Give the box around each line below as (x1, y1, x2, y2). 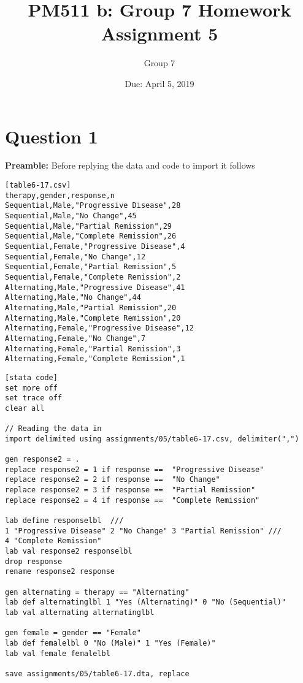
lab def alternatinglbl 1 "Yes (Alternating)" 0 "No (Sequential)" (5, 598, 286, 607)
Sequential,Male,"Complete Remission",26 (5, 232, 177, 241)
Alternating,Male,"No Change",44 (5, 293, 141, 302)
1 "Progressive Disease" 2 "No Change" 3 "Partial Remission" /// (5, 526, 282, 535)
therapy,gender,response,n (5, 191, 115, 200)
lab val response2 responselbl (5, 547, 132, 555)
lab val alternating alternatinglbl (5, 608, 155, 617)
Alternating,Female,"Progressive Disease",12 (5, 324, 194, 333)
